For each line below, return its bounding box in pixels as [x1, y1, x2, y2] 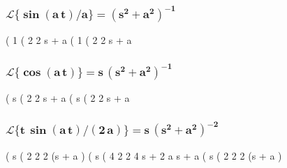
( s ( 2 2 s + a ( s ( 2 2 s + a [6, 91, 130, 105]
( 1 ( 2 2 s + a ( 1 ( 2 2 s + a [6, 33, 132, 47]
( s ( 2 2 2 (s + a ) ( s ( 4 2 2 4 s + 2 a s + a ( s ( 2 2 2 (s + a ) [6, 148, 282, 162]
